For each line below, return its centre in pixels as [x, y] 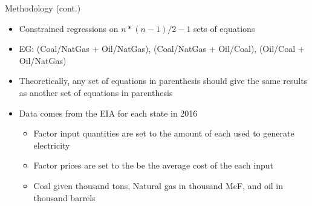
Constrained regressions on [69, 28]
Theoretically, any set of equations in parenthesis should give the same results [163, 81]
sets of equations [224, 28]
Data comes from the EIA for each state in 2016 [108, 113]
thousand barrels [64, 197]
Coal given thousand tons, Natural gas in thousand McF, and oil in [158, 185]
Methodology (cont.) [43, 8]
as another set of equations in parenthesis [96, 92]
